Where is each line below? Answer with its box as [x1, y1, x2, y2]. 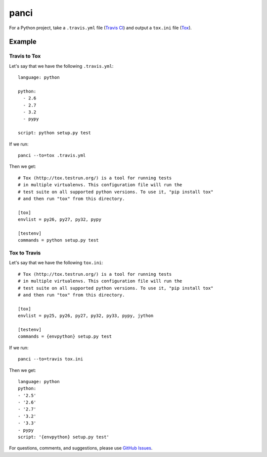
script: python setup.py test [18, 130, 91, 136]
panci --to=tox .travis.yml [18, 152, 86, 158]
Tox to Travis [9, 250, 41, 256]
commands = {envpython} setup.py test [18, 334, 112, 339]
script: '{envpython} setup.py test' [18, 434, 110, 440]
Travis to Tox [9, 52, 41, 59]
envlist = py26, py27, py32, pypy [18, 217, 101, 222]
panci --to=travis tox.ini [18, 356, 84, 362]
